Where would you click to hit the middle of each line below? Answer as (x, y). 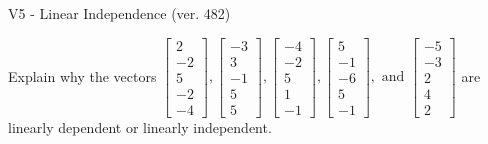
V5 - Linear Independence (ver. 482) (119, 13)
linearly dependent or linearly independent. (140, 126)
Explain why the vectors (82, 75)
